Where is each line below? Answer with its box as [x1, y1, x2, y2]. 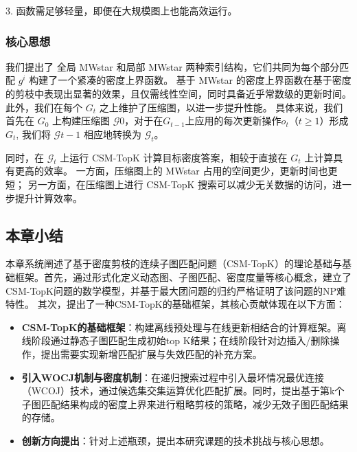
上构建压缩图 [52, 113, 111, 128]
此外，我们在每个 [5, 100, 82, 114]
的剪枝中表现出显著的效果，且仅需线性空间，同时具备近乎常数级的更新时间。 [5, 87, 352, 100]
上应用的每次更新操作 [185, 113, 281, 128]
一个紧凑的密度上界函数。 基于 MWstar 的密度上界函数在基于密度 [58, 73, 352, 87]
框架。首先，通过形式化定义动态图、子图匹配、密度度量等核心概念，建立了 [14, 269, 352, 284]
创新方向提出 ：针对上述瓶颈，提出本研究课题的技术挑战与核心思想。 [21, 433, 330, 447]
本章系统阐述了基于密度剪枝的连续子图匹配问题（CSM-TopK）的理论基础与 [5, 256, 343, 271]
